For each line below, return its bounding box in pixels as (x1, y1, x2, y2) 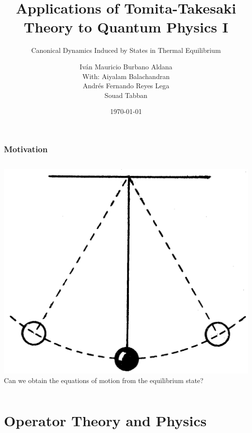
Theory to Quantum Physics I (24, 17, 228, 37)
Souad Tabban (104, 90, 148, 100)
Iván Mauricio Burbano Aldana (79, 61, 173, 71)
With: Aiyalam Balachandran (82, 71, 170, 81)
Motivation (4, 143, 48, 155)
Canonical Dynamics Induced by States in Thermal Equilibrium (31, 45, 221, 55)
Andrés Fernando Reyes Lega (82, 80, 170, 91)
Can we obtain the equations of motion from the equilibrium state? (4, 375, 204, 385)
